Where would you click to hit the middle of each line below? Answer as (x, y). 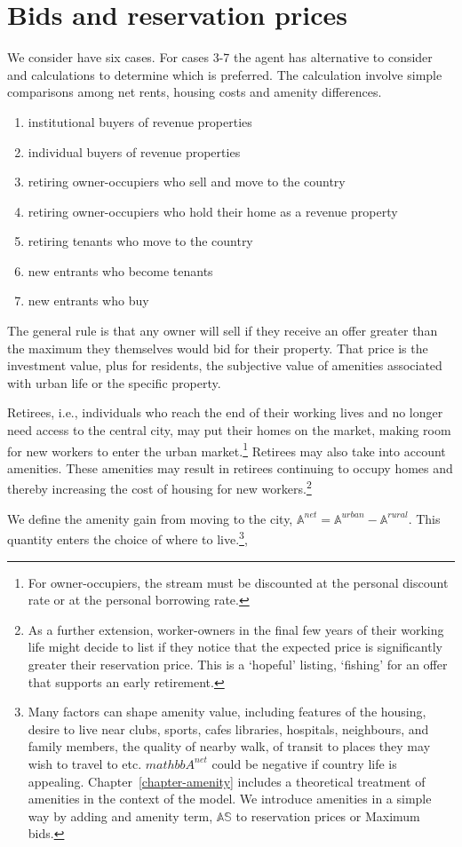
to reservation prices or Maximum (328, 815)
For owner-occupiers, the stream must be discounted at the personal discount (238, 582)
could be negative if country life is (304, 763)
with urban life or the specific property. (114, 382)
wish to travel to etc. (85, 763)
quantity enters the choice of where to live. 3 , (127, 538)
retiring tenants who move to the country (140, 241)
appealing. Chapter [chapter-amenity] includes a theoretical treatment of (227, 781)
